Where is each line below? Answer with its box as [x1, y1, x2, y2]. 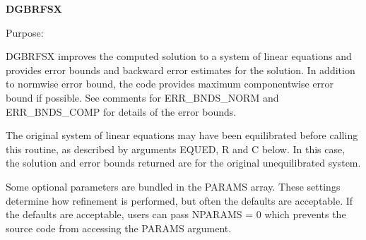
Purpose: [6, 25, 44, 40]
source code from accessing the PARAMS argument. [6, 220, 232, 235]
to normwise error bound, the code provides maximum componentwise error [6, 76, 334, 91]
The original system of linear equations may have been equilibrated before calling [6, 128, 358, 143]
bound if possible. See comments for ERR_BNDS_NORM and [6, 90, 279, 104]
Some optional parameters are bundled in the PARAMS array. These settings [6, 179, 341, 193]
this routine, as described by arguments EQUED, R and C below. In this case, [6, 141, 346, 156]
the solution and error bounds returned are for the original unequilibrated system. [6, 155, 361, 170]
